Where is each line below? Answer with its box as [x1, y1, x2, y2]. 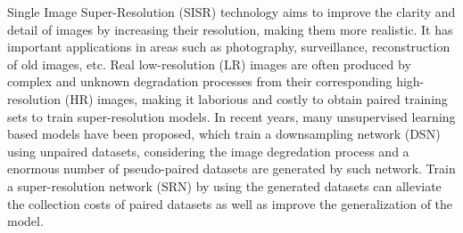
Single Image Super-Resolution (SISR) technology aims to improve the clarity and [7, 3, 456, 20]
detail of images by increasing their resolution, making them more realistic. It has [7, 20, 453, 38]
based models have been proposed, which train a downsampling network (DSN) [7, 125, 441, 143]
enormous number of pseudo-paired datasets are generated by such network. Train [7, 159, 456, 178]
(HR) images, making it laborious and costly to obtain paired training [64, 89, 448, 108]
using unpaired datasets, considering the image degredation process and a [7, 141, 409, 160]
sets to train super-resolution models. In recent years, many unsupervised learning [7, 107, 456, 125]
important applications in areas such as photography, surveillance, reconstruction [7, 37, 451, 56]
